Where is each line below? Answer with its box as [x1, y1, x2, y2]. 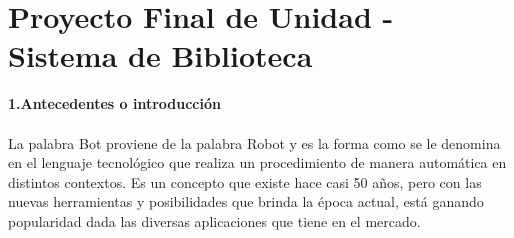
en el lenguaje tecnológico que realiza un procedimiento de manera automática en [8, 152, 507, 173]
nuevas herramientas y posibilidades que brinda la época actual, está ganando [8, 191, 484, 212]
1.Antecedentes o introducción [8, 93, 221, 114]
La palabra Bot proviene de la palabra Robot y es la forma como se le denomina [8, 132, 501, 153]
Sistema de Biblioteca [8, 35, 313, 76]
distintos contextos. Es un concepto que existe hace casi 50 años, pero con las [8, 171, 482, 192]
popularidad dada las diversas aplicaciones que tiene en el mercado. [8, 210, 421, 231]
